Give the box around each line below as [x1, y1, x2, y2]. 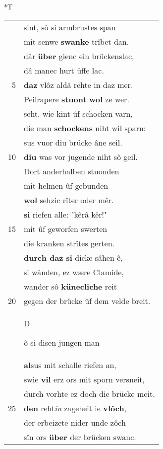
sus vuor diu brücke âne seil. [24, 136, 122, 148]
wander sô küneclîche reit [24, 280, 117, 292]
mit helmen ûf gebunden [24, 179, 109, 191]
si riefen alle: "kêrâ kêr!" [24, 208, 108, 220]
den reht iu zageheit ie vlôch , [24, 402, 127, 414]
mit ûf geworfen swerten [24, 223, 108, 234]
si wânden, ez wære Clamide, [24, 266, 124, 278]
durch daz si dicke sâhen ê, [24, 251, 123, 263]
